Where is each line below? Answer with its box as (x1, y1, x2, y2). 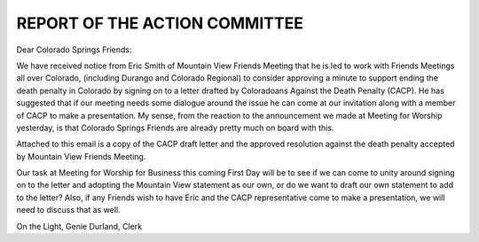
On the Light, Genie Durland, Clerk (16, 221, 142, 231)
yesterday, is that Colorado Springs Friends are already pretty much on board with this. (16, 122, 334, 133)
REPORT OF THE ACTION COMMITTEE (16, 13, 303, 33)
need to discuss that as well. (16, 205, 121, 215)
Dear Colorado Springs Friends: (16, 44, 132, 55)
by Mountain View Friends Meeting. (16, 151, 146, 161)
